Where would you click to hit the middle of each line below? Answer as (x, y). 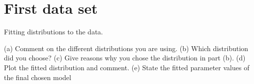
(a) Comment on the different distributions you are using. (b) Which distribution (126, 48)
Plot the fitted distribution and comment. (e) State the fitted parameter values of (127, 67)
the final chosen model (38, 77)
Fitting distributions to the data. (54, 32)
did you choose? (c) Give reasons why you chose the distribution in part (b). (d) (125, 58)
